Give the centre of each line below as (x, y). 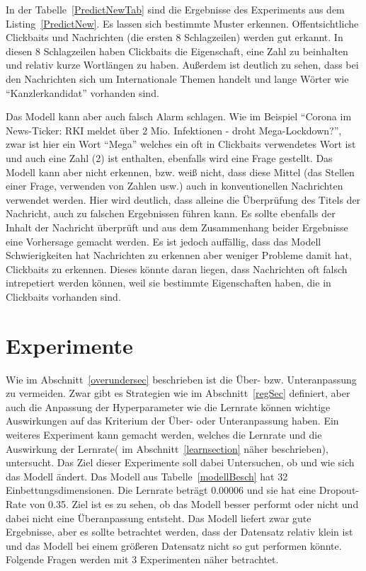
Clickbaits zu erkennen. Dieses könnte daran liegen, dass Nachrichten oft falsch (177, 269)
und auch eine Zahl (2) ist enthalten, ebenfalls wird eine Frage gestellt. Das (169, 157)
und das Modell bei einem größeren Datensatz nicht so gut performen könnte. (174, 545)
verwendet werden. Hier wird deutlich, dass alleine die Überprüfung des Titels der (183, 199)
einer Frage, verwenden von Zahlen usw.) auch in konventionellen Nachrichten (175, 186)
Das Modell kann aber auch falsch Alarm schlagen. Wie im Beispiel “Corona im (179, 116)
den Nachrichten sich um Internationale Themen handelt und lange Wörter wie (177, 78)
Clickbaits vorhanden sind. (63, 296)
